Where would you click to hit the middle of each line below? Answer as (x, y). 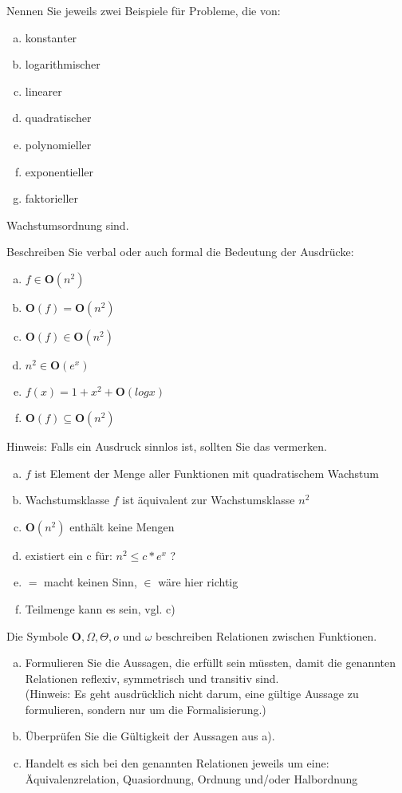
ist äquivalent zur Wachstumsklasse (209, 500)
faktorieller (52, 198)
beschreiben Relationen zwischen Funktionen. (266, 635)
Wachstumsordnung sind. (68, 225)
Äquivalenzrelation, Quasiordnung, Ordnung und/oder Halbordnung (191, 778)
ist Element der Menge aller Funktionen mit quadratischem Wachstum (207, 473)
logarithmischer (63, 64)
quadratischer (58, 118)
